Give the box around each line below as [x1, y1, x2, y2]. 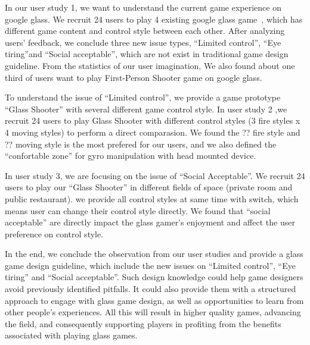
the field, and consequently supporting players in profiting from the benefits [5, 317, 281, 330]
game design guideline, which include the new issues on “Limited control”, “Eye [5, 259, 296, 271]
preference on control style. [5, 227, 104, 240]
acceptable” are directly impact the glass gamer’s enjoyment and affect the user [5, 216, 295, 228]
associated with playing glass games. [5, 329, 138, 341]
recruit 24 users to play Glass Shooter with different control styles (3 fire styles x [5, 114, 300, 127]
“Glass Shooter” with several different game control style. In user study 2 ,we [5, 102, 287, 115]
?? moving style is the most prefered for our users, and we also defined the [5, 137, 277, 150]
